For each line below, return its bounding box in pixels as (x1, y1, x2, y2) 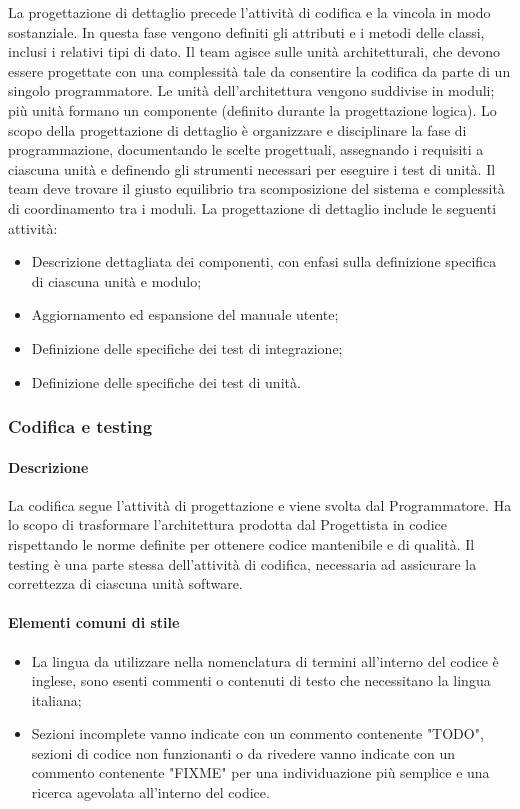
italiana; (31, 689, 82, 710)
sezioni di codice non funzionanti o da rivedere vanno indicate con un (31, 742, 456, 763)
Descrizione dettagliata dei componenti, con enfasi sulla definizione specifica (31, 251, 497, 272)
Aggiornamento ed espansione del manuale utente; (31, 304, 339, 325)
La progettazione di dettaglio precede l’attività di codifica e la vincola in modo (8, 2, 491, 22)
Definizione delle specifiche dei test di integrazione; (31, 337, 343, 358)
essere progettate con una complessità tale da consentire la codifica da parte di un (8, 60, 511, 81)
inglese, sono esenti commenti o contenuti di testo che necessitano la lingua (31, 670, 491, 691)
